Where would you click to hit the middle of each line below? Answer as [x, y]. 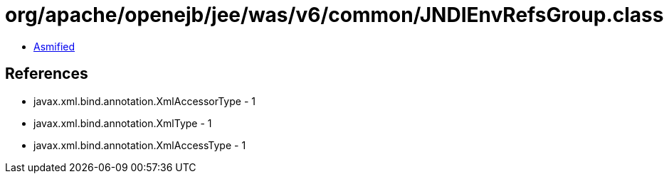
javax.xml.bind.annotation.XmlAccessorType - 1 [144, 101]
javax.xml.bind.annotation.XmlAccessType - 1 [140, 145]
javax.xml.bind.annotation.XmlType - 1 [123, 123]
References [47, 74]
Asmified [54, 46]
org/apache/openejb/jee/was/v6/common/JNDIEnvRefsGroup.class [334, 15]
